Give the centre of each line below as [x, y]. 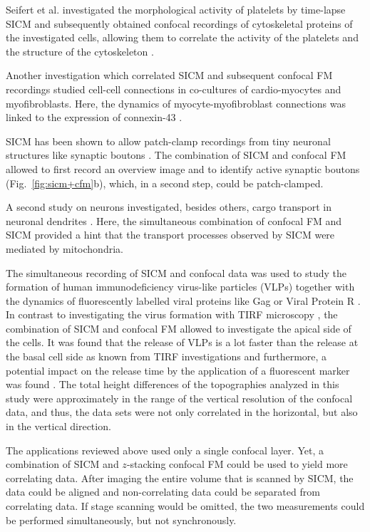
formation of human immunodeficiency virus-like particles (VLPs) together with [180, 287]
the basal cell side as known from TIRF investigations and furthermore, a [166, 356]
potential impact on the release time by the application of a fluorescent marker [178, 370]
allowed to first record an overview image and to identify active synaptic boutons [183, 168]
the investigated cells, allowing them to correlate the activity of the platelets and [182, 37]
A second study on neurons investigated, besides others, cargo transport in [169, 207]
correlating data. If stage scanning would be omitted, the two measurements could [185, 506]
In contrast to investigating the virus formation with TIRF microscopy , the [172, 314]
